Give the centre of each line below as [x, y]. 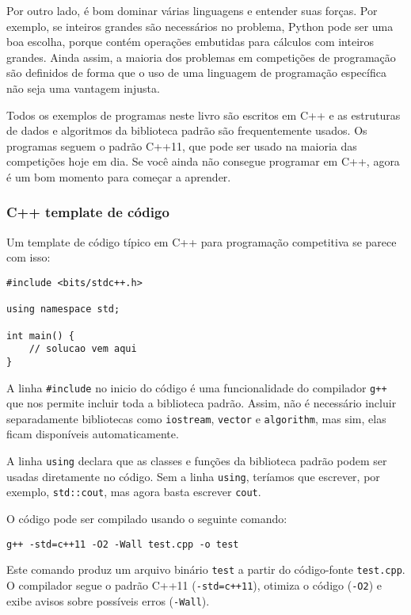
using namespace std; [63, 309]
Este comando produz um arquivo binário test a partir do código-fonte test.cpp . [206, 569]
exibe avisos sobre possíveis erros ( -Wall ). [108, 600]
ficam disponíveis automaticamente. [93, 434]
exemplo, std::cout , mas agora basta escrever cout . [134, 492]
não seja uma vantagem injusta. [83, 88]
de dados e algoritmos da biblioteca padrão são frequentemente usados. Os [187, 130]
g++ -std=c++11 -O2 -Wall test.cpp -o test [123, 544]
